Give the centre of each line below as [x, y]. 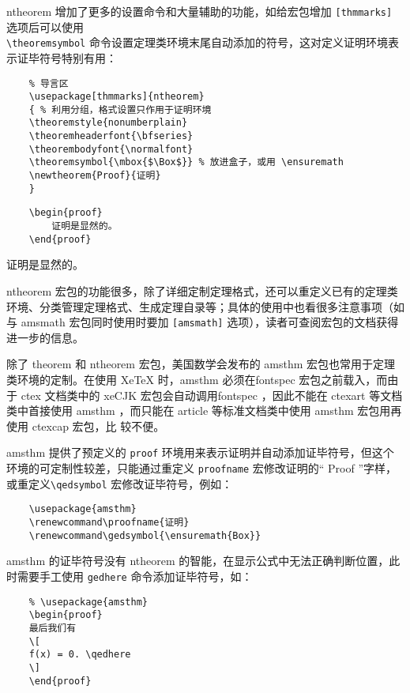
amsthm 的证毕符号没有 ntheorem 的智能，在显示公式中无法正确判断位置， [198, 561]
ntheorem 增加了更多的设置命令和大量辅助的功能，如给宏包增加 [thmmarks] [199, 11]
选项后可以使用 [45, 26]
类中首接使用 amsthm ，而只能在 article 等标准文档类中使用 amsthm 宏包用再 [204, 411]
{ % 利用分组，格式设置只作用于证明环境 [120, 109]
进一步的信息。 [45, 337]
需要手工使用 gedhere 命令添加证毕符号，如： [135, 576]
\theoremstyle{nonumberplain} [108, 123]
